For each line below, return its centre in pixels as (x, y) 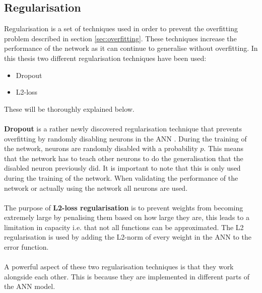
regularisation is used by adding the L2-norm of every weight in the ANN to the (128, 237)
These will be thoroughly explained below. (69, 108)
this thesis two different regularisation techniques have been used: (105, 58)
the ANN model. (30, 286)
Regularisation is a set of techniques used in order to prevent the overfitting (121, 28)
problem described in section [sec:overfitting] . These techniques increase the (120, 38)
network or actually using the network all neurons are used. (96, 188)
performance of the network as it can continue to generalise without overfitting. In (131, 48)
